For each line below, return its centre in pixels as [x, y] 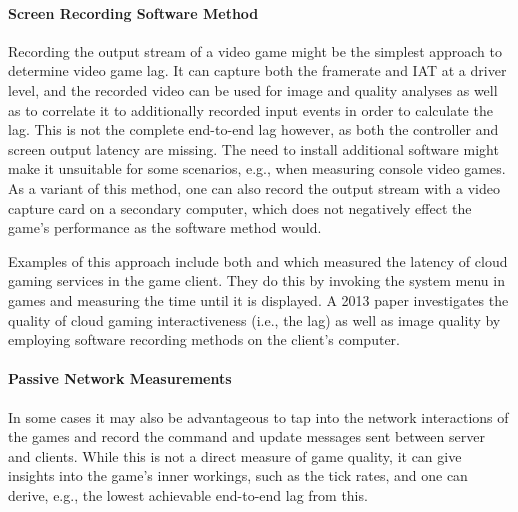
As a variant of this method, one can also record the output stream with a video [254, 187]
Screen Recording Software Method [133, 12]
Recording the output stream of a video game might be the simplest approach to [255, 50]
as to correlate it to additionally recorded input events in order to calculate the [250, 109]
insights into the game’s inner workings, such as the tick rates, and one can [238, 475]
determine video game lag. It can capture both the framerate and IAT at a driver [257, 70]
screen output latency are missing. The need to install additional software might [253, 148]
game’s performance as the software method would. [165, 227]
